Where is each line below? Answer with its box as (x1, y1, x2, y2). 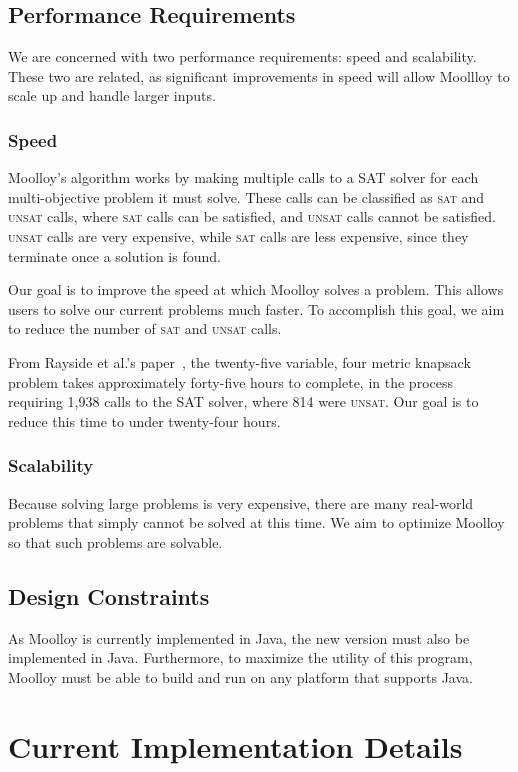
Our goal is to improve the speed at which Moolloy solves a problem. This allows (8, 279, 504, 300)
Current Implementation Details (8, 725, 463, 766)
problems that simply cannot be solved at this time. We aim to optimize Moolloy (8, 512, 505, 533)
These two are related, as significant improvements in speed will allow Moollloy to (8, 65, 510, 86)
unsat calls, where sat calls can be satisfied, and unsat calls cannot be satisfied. (8, 206, 496, 227)
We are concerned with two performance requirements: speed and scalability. (8, 46, 477, 67)
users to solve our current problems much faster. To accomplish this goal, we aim (8, 298, 505, 319)
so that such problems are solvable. (8, 531, 223, 552)
